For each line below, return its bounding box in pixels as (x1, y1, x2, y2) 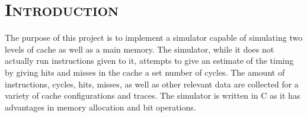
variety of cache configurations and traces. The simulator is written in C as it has (5, 89, 300, 102)
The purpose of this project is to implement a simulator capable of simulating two (5, 31, 303, 44)
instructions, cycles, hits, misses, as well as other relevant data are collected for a (5, 77, 299, 90)
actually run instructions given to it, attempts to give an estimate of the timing (5, 54, 294, 67)
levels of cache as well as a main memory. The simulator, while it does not (5, 43, 274, 55)
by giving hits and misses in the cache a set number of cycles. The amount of (5, 66, 285, 78)
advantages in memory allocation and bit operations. (5, 100, 196, 113)
